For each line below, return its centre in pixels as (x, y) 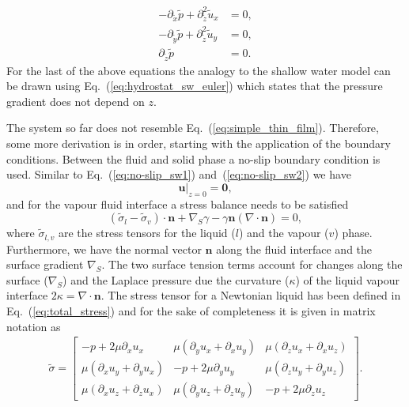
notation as (34, 326)
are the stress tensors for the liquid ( (147, 233)
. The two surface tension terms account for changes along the (252, 264)
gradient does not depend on (76, 101)
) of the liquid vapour (348, 279)
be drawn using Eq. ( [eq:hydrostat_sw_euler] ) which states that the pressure (195, 86)
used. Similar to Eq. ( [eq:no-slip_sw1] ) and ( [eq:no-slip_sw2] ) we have (179, 174)
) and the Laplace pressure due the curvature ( (176, 279)
